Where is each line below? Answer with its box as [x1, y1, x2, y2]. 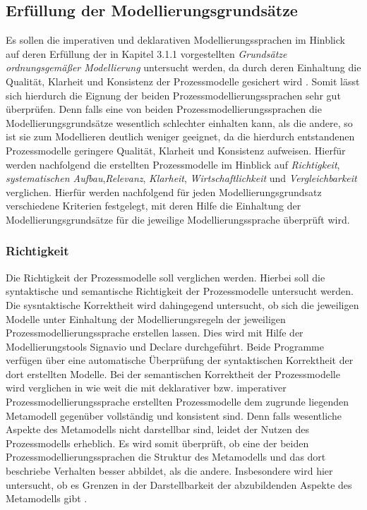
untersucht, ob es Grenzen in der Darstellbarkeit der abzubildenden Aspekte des [6, 477, 352, 492]
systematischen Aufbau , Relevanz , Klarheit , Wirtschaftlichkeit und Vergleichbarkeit [6, 171, 357, 186]
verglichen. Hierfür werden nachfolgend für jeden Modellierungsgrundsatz [6, 184, 322, 199]
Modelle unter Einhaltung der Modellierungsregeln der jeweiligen [6, 311, 286, 326]
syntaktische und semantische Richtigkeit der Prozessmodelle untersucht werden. [6, 284, 354, 298]
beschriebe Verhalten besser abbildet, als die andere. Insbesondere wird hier [6, 463, 333, 478]
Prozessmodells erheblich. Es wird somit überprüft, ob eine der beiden [6, 435, 309, 450]
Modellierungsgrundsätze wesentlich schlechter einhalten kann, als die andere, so [6, 115, 353, 130]
